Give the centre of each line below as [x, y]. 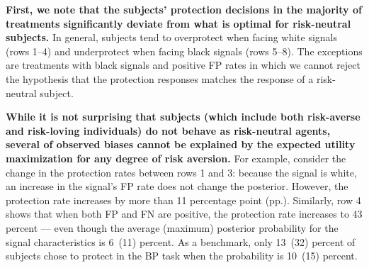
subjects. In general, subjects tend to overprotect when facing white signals [172, 37]
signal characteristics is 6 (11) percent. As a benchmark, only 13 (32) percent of [181, 241]
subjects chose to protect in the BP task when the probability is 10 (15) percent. [182, 256]
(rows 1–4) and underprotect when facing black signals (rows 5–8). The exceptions [184, 51]
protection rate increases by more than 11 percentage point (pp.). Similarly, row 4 [183, 200]
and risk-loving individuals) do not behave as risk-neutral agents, [168, 130]
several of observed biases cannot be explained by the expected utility [181, 144]
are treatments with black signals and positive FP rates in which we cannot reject [183, 65]
